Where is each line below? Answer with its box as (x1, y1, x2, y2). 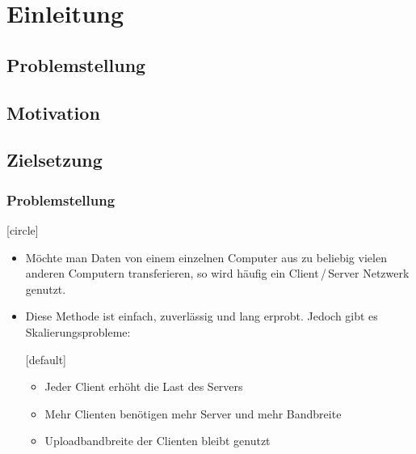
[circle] (6, 221, 39, 238)
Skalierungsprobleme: (25, 323, 131, 340)
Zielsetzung (6, 147, 103, 172)
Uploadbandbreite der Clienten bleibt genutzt (44, 432, 271, 449)
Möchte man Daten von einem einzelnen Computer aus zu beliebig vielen (25, 248, 387, 265)
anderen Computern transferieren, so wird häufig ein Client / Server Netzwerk (25, 265, 410, 282)
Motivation (6, 100, 100, 125)
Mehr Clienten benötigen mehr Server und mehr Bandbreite (44, 405, 342, 422)
